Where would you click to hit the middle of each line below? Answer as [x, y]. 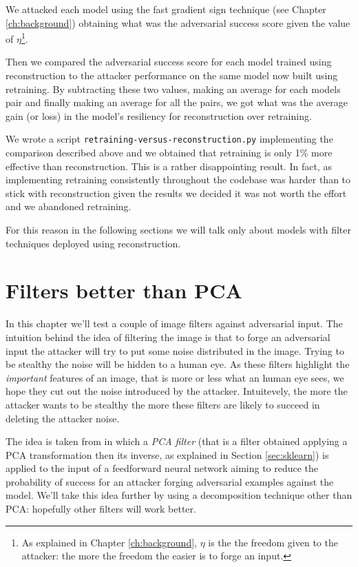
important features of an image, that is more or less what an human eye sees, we [175, 377]
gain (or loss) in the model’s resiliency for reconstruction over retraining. [159, 115]
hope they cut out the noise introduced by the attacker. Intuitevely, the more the [177, 391]
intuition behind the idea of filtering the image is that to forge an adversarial [168, 337]
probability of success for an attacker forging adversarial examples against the [170, 481]
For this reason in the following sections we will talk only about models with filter [178, 230]
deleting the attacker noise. [63, 418]
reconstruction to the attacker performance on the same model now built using [172, 75]
